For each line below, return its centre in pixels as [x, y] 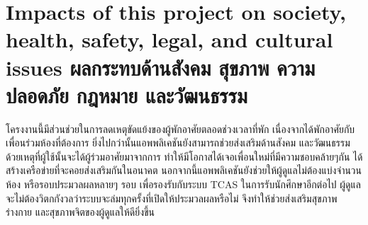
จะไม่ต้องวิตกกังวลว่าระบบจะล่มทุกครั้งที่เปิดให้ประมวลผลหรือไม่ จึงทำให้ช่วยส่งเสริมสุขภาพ [172, 198]
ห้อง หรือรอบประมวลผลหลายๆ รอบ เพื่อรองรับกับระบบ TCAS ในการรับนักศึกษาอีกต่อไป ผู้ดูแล [183, 184]
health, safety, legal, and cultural [169, 39]
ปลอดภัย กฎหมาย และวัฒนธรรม [127, 94]
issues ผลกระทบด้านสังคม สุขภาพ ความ [161, 67]
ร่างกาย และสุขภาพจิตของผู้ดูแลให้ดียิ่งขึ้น [80, 212]
